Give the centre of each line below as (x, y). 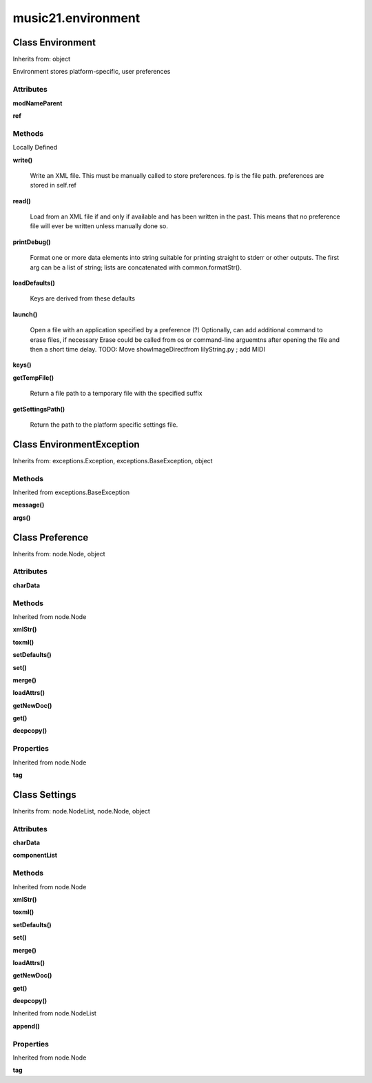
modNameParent (38, 103)
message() (29, 505)
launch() (25, 314)
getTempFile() (33, 377)
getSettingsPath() (39, 409)
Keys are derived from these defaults (83, 298)
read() (22, 201)
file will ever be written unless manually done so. (99, 226)
